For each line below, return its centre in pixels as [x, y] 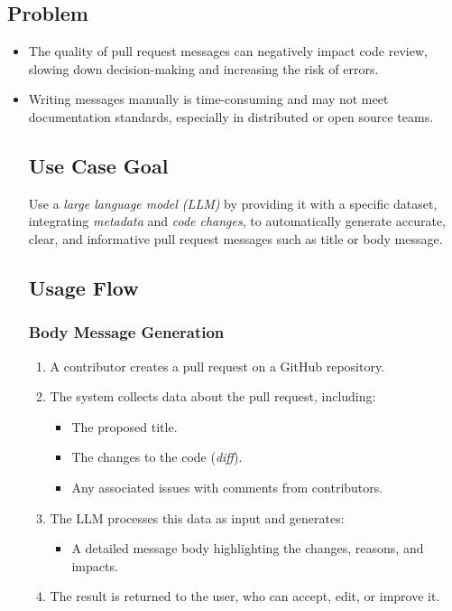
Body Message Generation [126, 332]
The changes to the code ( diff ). [157, 457]
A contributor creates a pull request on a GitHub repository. [217, 366]
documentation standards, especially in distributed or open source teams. [231, 116]
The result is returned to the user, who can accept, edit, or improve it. [245, 596]
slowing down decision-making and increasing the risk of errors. [203, 68]
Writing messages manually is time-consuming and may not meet [208, 99]
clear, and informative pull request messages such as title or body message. [235, 238]
